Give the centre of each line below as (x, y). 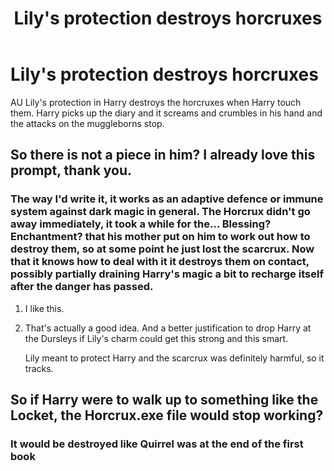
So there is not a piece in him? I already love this (163, 155)
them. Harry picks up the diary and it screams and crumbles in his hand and (166, 113)
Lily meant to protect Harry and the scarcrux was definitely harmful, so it (174, 358)
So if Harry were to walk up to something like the (164, 400)
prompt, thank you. (71, 170)
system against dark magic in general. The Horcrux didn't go (160, 212)
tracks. (39, 368)
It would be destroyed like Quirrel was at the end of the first (157, 444)
